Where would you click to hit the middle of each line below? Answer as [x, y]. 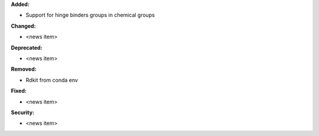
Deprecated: [27, 48]
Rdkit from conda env [52, 80]
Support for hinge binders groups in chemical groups [90, 15]
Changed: [23, 26]
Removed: [24, 69]
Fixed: [19, 91]
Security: [23, 112]
